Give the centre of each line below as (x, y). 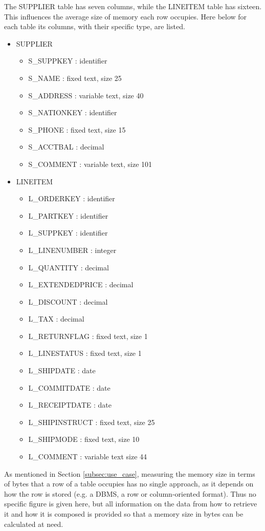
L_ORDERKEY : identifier (72, 198)
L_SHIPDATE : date (62, 370)
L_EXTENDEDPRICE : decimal (81, 284)
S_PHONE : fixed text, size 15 (77, 129)
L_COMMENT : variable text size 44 (88, 456)
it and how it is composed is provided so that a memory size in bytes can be (124, 514)
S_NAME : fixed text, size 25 (75, 78)
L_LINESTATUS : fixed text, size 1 (85, 353)
